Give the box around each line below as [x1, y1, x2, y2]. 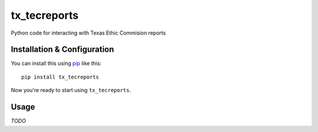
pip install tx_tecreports [21, 73, 100, 80]
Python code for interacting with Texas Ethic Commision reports [11, 29, 166, 36]
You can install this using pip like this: [11, 60, 102, 67]
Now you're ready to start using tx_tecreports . [11, 87, 131, 94]
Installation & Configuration [11, 45, 114, 55]
